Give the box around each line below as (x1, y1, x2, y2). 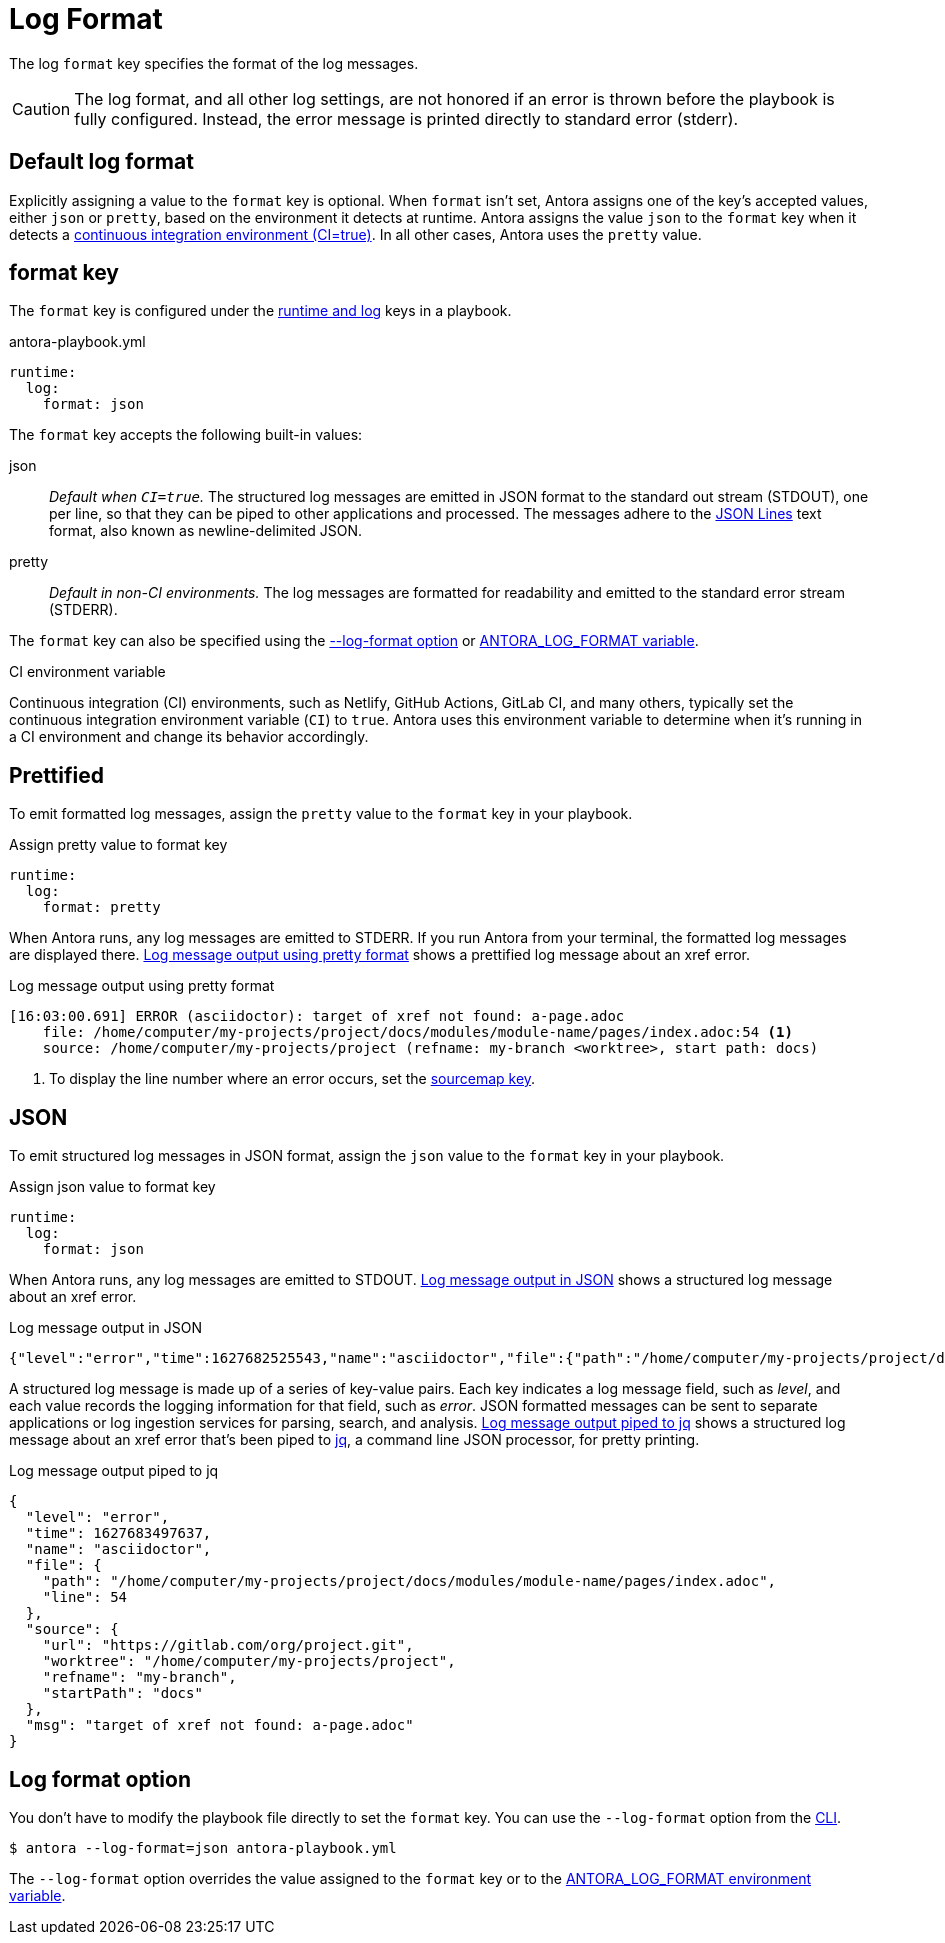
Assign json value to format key (9, 1178, 216, 1196)
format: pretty (42, 899, 161, 916)
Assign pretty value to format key (9, 836, 228, 854)
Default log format (9, 149, 194, 175)
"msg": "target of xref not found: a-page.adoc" (25, 1717, 414, 1734)
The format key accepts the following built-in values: (9, 426, 363, 444)
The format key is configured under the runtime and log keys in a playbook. (9, 302, 512, 320)
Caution (12, 98, 71, 119)
